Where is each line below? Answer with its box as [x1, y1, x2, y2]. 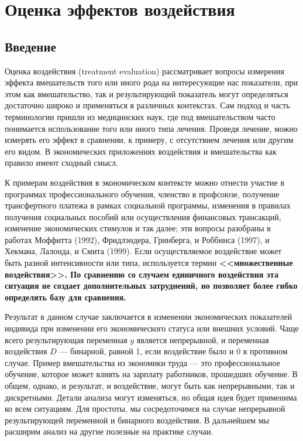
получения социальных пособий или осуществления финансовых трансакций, [5, 210, 281, 223]
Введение [5, 37, 56, 55]
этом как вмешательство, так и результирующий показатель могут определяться [5, 87, 288, 100]
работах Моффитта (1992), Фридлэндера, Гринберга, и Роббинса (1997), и [5, 233, 270, 245]
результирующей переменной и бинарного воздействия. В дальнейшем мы [5, 413, 269, 426]
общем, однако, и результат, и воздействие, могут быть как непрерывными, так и [5, 380, 295, 392]
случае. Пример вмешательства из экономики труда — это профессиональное [5, 356, 280, 368]
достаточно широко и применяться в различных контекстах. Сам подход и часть [5, 99, 290, 111]
